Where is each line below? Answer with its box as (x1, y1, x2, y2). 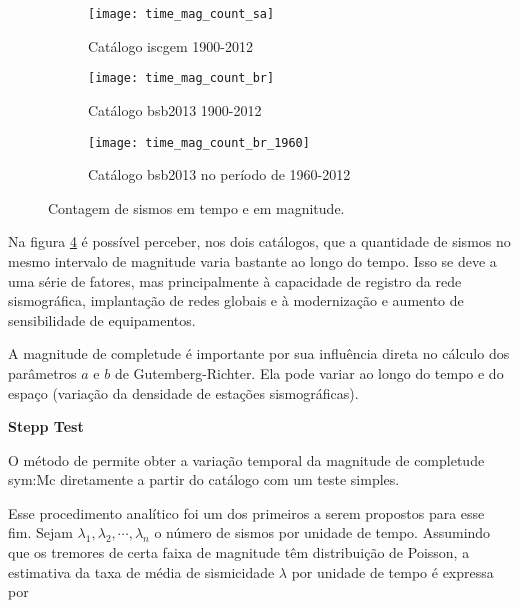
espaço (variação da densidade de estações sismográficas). (8, 382, 359, 403)
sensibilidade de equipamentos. (8, 309, 196, 330)
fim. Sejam (8, 522, 73, 543)
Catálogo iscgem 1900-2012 (88, 35, 253, 56)
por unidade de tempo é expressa (291, 561, 494, 582)
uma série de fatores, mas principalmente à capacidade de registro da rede (8, 270, 462, 291)
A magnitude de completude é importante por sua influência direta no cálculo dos (8, 343, 510, 364)
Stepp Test (8, 416, 84, 437)
